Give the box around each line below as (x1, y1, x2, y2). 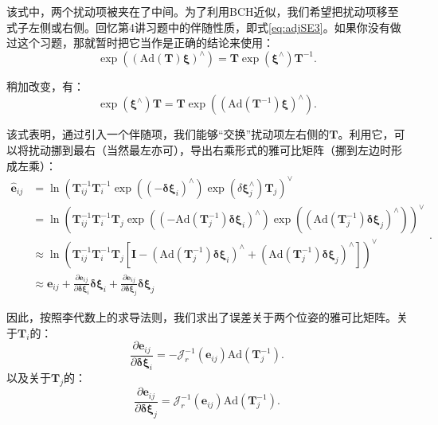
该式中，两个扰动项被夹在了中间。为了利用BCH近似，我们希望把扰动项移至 (6, 3, 399, 19)
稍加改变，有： (6, 77, 84, 94)
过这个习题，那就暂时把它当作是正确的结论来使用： (6, 34, 274, 51)
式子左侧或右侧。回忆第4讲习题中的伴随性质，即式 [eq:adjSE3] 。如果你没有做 (6, 18, 401, 35)
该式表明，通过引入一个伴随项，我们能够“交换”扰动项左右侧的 (6, 126, 330, 142)
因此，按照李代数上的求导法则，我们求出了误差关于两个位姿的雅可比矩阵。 (6, 309, 397, 325)
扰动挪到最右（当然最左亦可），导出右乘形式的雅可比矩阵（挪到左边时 (28, 141, 391, 158)
